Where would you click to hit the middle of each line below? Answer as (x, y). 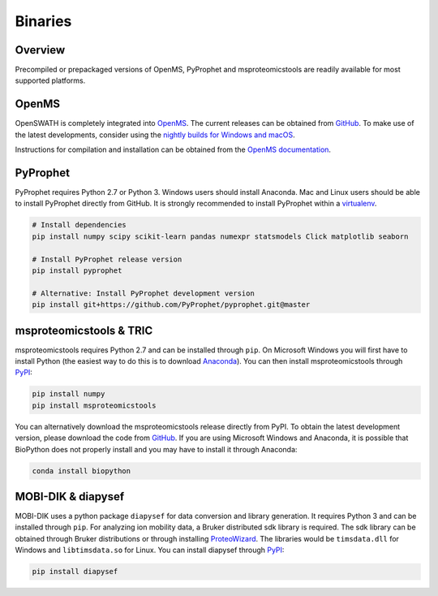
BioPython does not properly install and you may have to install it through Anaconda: (156, 449)
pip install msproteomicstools (94, 405)
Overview (40, 50)
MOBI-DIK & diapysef (70, 497)
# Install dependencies (79, 225)
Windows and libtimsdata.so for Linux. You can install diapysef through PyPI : (150, 550)
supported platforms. (50, 80)
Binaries (43, 21)
